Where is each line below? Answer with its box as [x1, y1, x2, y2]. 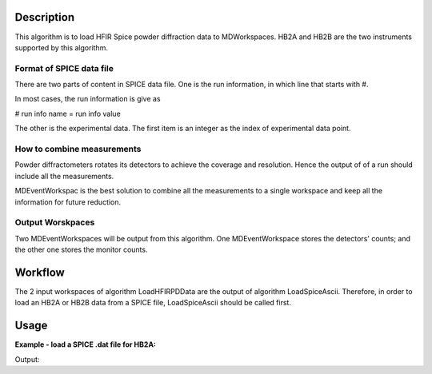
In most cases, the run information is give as [14, 94, 161, 104]
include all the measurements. [14, 171, 114, 181]
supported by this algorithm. [14, 42, 108, 52]
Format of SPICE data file [14, 62, 114, 74]
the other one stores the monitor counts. [14, 245, 148, 255]
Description [14, 10, 75, 24]
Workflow [14, 265, 66, 279]
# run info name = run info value [14, 109, 122, 118]
